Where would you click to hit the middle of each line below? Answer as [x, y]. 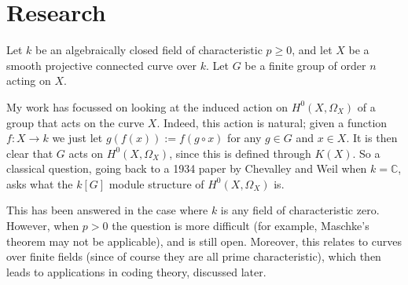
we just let [77, 138]
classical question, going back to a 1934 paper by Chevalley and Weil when [187, 168]
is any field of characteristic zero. [300, 210]
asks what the [40, 183]
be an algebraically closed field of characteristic [149, 50]
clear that [30, 153]
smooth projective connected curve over [102, 65]
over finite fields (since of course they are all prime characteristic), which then [194, 256]
